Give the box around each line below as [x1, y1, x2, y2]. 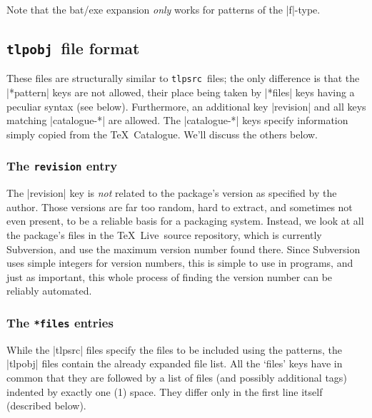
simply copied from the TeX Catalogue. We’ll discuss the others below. [6, 126, 318, 141]
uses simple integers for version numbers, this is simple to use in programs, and [6, 255, 353, 270]
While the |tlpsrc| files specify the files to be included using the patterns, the [6, 342, 342, 357]
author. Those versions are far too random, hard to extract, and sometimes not [6, 199, 353, 214]
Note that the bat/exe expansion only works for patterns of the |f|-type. [6, 2, 321, 16]
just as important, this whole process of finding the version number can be [6, 269, 333, 284]
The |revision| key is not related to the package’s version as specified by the [6, 185, 337, 200]
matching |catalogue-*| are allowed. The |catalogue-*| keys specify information [6, 113, 348, 128]
